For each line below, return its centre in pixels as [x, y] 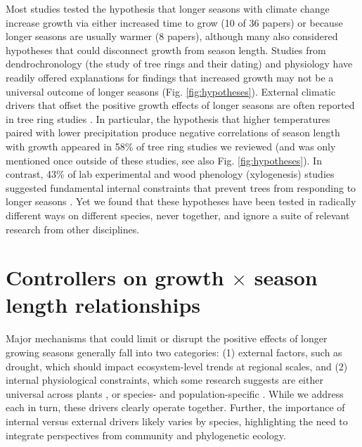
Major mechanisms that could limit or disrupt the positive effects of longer [167, 338]
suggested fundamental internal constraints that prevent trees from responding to [181, 187]
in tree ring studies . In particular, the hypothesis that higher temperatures [168, 118]
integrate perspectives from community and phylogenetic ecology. [146, 435]
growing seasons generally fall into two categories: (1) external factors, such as [174, 352]
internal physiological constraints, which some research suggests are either [164, 380]
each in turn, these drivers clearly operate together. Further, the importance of [175, 407]
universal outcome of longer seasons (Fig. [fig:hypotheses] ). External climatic [171, 91]
